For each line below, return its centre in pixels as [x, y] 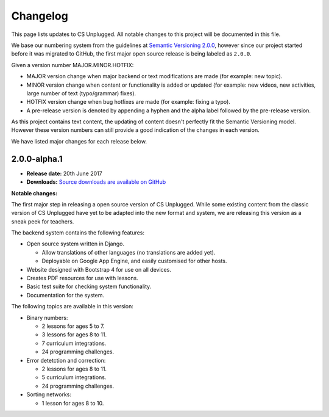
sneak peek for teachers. [43, 221]
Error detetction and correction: [66, 360]
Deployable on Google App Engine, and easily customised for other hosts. [134, 261]
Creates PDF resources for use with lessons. [82, 278]
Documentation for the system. [65, 295]
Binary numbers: [47, 317]
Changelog [40, 16]
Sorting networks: [49, 394]
